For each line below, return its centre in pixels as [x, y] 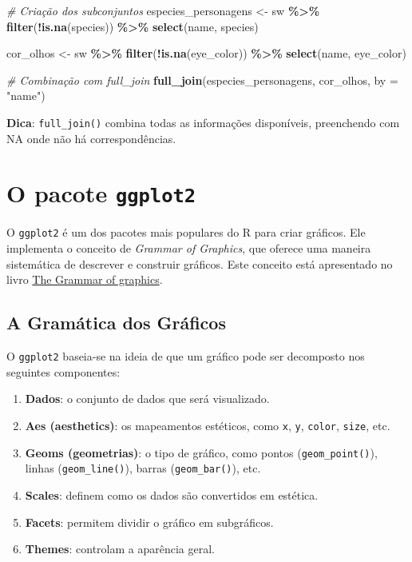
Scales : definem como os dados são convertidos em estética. [172, 494]
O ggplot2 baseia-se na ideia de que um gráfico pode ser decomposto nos [186, 356]
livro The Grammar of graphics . [85, 279]
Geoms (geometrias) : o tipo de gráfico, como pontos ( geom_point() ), [201, 452]
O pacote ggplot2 [101, 193]
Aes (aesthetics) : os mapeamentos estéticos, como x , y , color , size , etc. [208, 425]
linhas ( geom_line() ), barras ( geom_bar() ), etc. [143, 468]
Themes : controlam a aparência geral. [120, 549]
